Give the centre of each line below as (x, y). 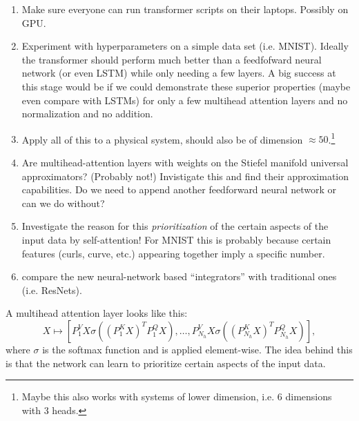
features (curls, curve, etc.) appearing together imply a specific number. (173, 253)
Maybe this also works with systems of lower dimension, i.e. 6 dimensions (177, 396)
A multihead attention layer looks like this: (97, 313)
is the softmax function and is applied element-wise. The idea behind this (197, 349)
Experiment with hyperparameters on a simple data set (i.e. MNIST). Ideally (185, 46)
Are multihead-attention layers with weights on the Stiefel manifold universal (185, 162)
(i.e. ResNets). (52, 290)
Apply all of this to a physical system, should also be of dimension (162, 139)
